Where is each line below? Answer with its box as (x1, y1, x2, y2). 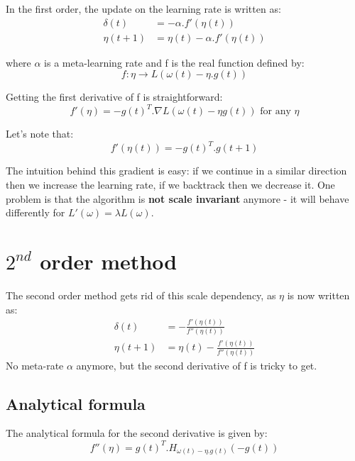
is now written (287, 287, 350, 302)
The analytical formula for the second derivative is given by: (6, 426, 268, 440)
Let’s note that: (6, 126, 74, 141)
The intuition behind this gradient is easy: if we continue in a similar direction (6, 163, 347, 178)
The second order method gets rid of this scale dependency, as (6, 287, 276, 302)
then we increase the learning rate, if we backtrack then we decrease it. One (6, 177, 335, 192)
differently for (6, 205, 65, 220)
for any (260, 106, 291, 117)
